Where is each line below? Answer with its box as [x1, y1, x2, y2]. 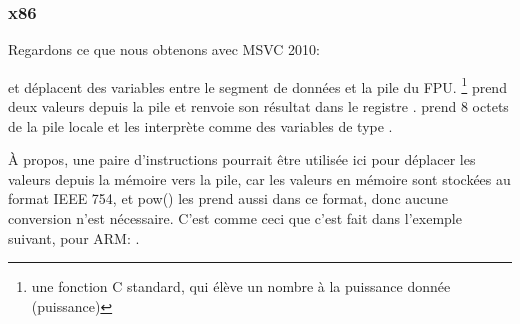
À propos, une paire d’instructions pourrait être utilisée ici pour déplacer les [8, 149, 476, 170]
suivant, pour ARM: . [8, 227, 140, 248]
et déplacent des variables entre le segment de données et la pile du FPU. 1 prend [8, 73, 507, 97]
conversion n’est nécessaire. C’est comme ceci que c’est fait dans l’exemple [8, 208, 462, 229]
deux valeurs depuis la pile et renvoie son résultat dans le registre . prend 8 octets [8, 96, 509, 117]
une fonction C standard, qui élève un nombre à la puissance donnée [31, 276, 451, 297]
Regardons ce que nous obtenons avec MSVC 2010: [8, 39, 320, 60]
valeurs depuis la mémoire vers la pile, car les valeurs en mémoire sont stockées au [8, 168, 511, 189]
